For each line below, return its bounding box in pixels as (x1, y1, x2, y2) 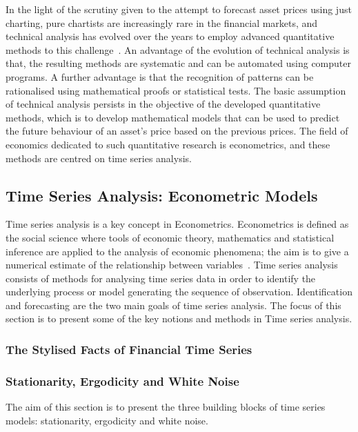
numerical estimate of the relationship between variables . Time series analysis (6, 257, 338, 272)
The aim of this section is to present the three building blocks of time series (6, 400, 326, 414)
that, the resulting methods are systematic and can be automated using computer (6, 56, 351, 70)
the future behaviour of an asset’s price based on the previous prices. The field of (6, 124, 348, 138)
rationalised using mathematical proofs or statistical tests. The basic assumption (6, 83, 346, 97)
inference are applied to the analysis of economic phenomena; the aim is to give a (6, 244, 349, 258)
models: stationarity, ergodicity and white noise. (6, 413, 208, 427)
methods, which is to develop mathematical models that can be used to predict (6, 110, 340, 124)
